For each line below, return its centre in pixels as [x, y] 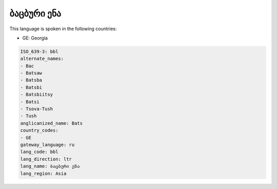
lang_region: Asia [43, 173]
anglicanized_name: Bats [52, 123]
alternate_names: [42, 59]
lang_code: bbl [39, 152]
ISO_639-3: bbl [39, 51]
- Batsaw [31, 73]
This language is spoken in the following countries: [63, 29]
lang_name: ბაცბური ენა [50, 166]
